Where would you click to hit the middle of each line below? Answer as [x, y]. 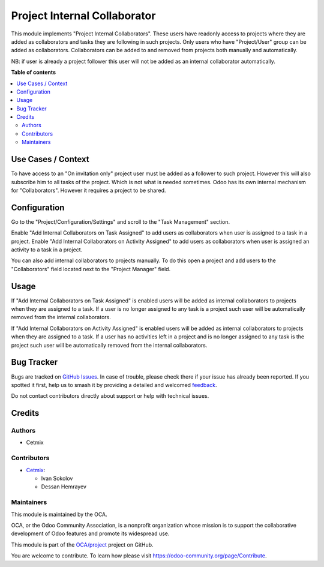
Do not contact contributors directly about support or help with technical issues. [110, 396]
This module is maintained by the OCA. [59, 514]
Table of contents [34, 73]
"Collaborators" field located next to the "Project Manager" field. [91, 269]
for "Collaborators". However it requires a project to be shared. [88, 190]
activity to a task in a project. [47, 250]
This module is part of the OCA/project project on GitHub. [82, 544]
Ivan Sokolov [57, 478]
